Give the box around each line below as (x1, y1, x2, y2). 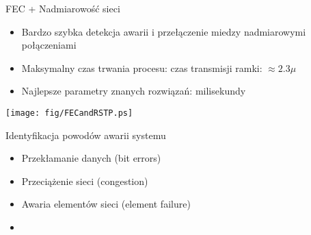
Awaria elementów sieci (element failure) (21, 197, 191, 211)
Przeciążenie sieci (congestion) (21, 173, 148, 188)
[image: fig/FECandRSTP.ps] (5, 108, 133, 118)
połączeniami (21, 38, 77, 52)
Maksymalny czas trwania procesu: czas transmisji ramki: (21, 60, 262, 75)
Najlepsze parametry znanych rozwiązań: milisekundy (21, 84, 246, 98)
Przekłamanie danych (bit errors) (21, 151, 161, 165)
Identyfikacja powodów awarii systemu (5, 127, 166, 142)
